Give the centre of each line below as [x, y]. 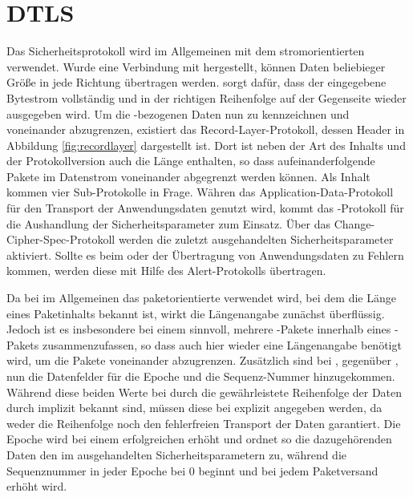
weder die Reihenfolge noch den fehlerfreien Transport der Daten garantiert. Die [204, 423]
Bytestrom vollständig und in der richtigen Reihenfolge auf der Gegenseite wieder [206, 97]
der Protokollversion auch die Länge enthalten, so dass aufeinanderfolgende [191, 161]
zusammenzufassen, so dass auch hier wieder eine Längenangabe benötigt [222, 344]
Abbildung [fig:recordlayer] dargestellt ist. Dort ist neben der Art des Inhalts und [206, 145]
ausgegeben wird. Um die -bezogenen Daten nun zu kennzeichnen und [178, 113]
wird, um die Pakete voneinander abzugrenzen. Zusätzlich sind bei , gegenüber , [202, 360]
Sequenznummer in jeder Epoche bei [96, 470]
